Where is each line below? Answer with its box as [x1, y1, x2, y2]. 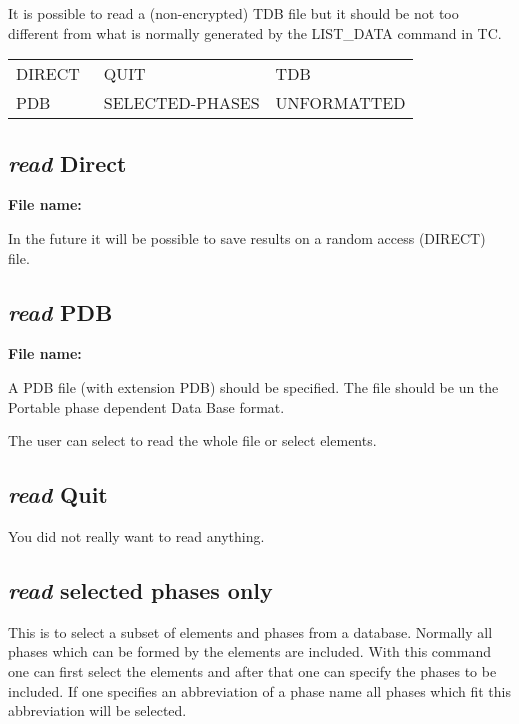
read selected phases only [8, 574, 273, 605]
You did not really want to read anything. [8, 525, 265, 546]
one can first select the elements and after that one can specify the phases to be [8, 660, 497, 681]
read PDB [8, 296, 113, 327]
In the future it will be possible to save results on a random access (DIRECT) [8, 227, 486, 248]
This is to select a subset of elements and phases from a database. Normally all [8, 621, 493, 642]
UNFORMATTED [275, 91, 406, 115]
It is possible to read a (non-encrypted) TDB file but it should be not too [8, 3, 459, 23]
